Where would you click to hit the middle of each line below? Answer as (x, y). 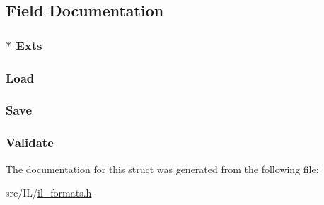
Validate (30, 142)
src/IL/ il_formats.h (49, 193)
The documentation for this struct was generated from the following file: (162, 169)
